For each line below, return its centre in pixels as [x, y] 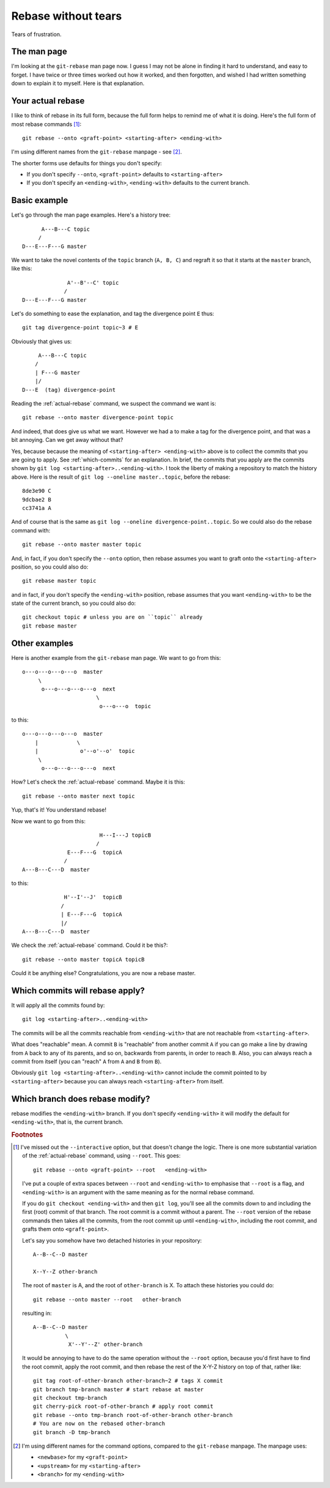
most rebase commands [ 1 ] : [46, 124]
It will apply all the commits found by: [58, 1005]
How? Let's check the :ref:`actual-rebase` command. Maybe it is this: [98, 782]
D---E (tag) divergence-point [69, 390]
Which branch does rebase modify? [81, 1099]
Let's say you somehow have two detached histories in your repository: [112, 1240]
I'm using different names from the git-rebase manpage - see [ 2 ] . [97, 152]
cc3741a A [37, 508]
